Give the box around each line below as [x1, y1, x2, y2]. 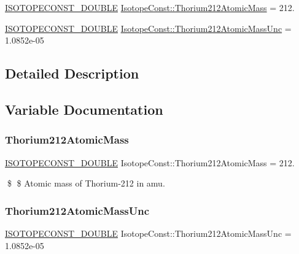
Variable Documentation [5, 99, 163, 118]
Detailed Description [5, 64, 139, 83]
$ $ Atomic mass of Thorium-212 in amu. [7, 177, 165, 190]
